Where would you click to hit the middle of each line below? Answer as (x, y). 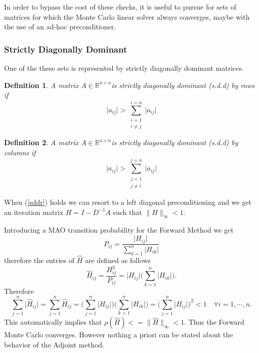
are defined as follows (118, 260)
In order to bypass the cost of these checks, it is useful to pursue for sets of (120, 7)
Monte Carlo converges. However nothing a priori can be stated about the (119, 335)
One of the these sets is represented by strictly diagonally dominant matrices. (124, 68)
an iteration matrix (34, 212)
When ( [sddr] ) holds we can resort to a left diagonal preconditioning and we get (128, 202)
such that (127, 212)
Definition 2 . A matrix (41, 142)
